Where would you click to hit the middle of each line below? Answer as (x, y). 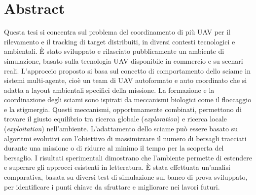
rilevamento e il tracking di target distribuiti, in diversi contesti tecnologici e (120, 41)
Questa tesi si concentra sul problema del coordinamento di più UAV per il (117, 32)
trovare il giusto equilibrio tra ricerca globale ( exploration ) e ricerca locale (115, 119)
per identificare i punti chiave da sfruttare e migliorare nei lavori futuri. (112, 186)
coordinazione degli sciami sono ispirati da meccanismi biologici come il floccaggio (128, 99)
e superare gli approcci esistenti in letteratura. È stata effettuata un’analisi (117, 167)
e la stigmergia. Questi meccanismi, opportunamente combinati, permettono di (123, 109)
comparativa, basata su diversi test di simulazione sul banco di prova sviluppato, (126, 177)
